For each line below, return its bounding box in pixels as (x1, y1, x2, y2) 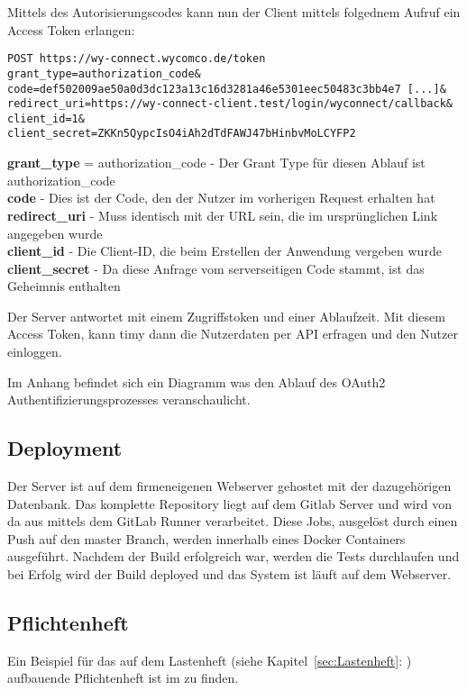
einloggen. (7, 342, 62, 361)
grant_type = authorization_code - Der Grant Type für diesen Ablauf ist (7, 153, 426, 172)
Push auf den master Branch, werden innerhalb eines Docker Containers (7, 529, 406, 548)
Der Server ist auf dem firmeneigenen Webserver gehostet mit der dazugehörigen (7, 477, 452, 495)
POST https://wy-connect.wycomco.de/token (7, 52, 266, 66)
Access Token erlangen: (7, 20, 135, 39)
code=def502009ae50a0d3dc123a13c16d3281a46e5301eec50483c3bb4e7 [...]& (7, 82, 446, 95)
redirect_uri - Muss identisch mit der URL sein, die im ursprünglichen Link (7, 205, 438, 224)
